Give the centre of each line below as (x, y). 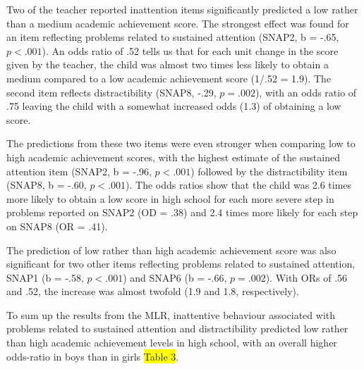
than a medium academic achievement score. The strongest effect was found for (178, 23)
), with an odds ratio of (306, 92)
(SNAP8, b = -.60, (47, 185)
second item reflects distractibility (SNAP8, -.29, (111, 92)
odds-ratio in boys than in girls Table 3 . (93, 356)
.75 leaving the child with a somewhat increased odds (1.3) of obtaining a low (174, 106)
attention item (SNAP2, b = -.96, (79, 171)
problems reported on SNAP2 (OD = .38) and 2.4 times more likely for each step (182, 212)
